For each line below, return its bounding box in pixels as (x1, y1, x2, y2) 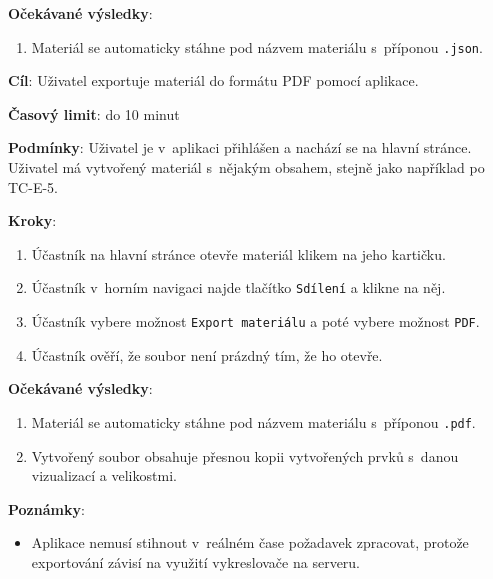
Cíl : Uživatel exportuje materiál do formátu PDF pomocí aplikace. (8, 70, 419, 91)
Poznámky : (8, 498, 85, 519)
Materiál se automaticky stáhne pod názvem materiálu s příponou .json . (31, 36, 483, 57)
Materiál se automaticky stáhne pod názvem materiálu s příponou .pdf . (31, 411, 476, 432)
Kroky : (8, 210, 57, 231)
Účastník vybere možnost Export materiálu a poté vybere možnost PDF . (31, 311, 480, 332)
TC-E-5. (8, 176, 58, 197)
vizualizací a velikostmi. (31, 465, 177, 486)
